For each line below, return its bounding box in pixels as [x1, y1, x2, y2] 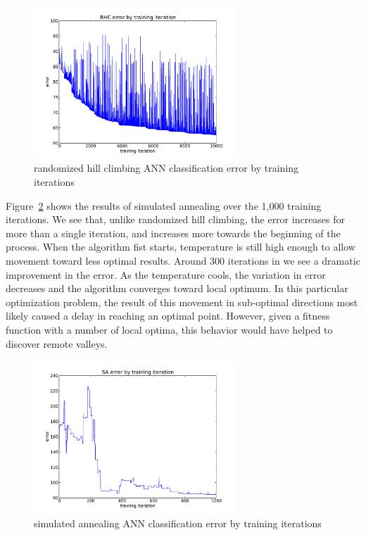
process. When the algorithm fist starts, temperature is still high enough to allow [6, 239, 355, 254]
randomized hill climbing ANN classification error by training [34, 160, 299, 175]
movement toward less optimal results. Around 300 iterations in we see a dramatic [6, 253, 360, 267]
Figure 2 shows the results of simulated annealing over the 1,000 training [6, 198, 322, 213]
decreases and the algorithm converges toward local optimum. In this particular [6, 281, 348, 296]
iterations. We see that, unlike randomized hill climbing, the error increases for [6, 212, 346, 227]
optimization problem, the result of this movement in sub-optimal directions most [6, 294, 358, 309]
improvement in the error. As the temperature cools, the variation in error [6, 267, 326, 282]
